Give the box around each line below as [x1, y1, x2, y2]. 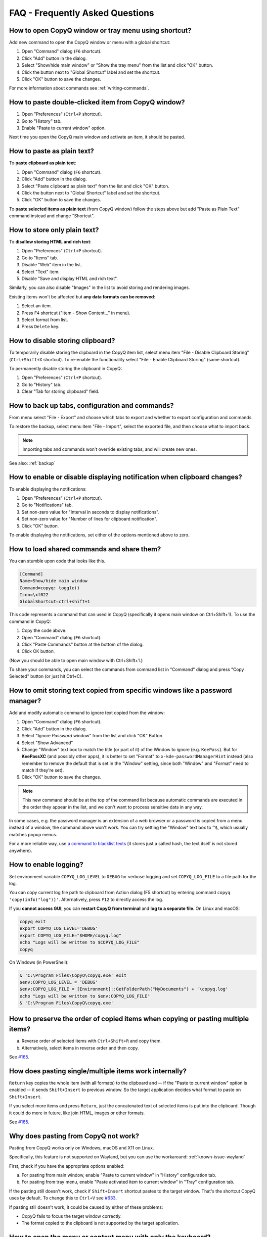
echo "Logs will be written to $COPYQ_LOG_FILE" [19, 940, 140, 945]
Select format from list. [21, 317, 69, 323]
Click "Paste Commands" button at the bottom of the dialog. [21, 641, 144, 647]
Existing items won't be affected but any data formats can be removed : [9, 293, 156, 299]
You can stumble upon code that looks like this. [9, 558, 106, 564]
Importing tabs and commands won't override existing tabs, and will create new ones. [22, 446, 197, 452]
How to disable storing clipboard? [9, 336, 116, 345]
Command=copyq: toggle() [19, 585, 80, 591]
